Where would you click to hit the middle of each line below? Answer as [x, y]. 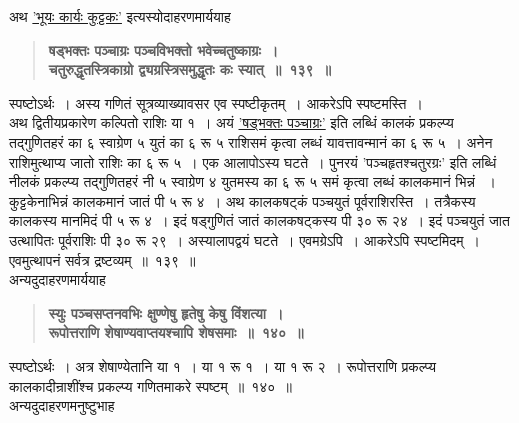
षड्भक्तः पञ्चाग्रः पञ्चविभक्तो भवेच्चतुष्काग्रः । [163, 49]
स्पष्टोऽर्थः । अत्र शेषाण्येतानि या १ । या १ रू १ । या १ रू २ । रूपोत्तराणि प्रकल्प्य [222, 365]
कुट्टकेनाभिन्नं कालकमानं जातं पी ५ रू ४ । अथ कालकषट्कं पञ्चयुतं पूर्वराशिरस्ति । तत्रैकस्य [242, 200]
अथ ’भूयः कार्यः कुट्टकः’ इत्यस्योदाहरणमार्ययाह [120, 16]
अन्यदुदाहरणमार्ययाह [57, 279]
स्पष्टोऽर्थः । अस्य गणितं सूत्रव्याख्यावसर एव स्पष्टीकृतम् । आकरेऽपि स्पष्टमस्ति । [216, 102]
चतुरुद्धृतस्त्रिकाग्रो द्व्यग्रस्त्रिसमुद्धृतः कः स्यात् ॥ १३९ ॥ [189, 69]
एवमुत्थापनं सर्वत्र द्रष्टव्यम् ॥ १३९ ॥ [102, 259]
